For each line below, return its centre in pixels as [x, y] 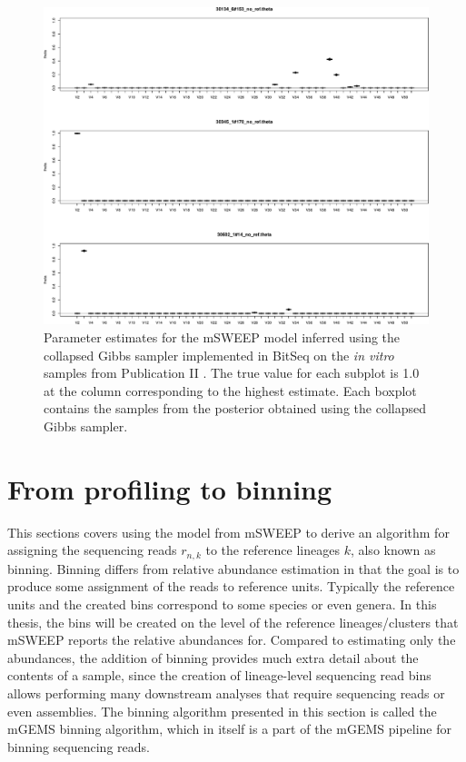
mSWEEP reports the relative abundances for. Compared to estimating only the [232, 640]
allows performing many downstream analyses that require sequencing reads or [226, 693]
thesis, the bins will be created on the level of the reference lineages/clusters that [233, 622]
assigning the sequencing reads [92, 550]
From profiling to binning [170, 488]
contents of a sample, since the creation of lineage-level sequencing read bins [219, 675]
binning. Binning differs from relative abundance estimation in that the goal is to [233, 568]
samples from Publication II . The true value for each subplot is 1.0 [232, 373]
